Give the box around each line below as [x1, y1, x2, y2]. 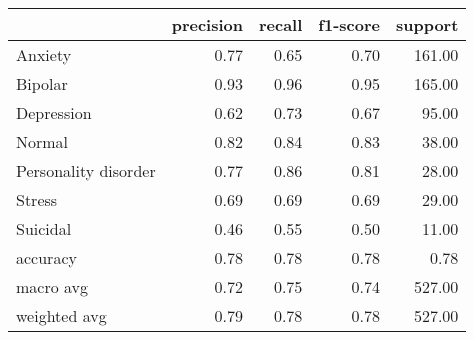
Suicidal [16, 217, 72, 240]
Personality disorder [16, 159, 156, 182]
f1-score [318, 13, 380, 36]
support [395, 13, 459, 36]
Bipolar [16, 72, 68, 95]
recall [258, 13, 303, 36]
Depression [16, 101, 92, 124]
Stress [16, 188, 58, 211]
